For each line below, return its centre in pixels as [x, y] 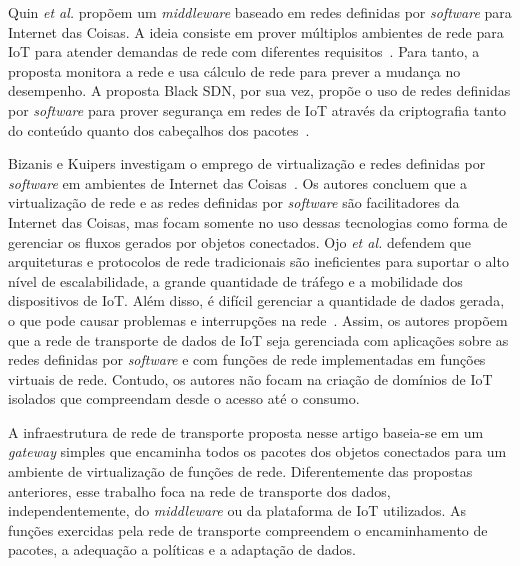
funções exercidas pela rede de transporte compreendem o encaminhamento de [248, 529]
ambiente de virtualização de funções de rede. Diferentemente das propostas [240, 471]
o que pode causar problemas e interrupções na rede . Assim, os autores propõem [258, 319]
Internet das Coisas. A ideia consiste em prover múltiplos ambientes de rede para [256, 31]
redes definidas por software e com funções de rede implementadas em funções [247, 359]
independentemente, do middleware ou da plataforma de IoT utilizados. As [237, 510]
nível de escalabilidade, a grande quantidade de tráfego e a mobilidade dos [235, 280]
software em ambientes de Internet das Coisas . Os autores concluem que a [238, 182]
